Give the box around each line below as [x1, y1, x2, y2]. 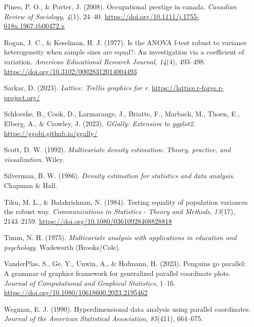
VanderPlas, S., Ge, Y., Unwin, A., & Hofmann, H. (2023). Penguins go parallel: [4, 258, 246, 269]
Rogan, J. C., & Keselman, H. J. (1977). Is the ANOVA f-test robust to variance [4, 37, 247, 47]
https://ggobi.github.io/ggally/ [4, 128, 98, 138]
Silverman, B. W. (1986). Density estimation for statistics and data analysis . [4, 170, 235, 181]
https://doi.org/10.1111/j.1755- [105, 11, 199, 21]
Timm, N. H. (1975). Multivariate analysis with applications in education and [4, 232, 237, 243]
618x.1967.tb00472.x [4, 21, 65, 31]
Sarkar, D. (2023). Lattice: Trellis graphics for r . [4, 82, 150, 93]
